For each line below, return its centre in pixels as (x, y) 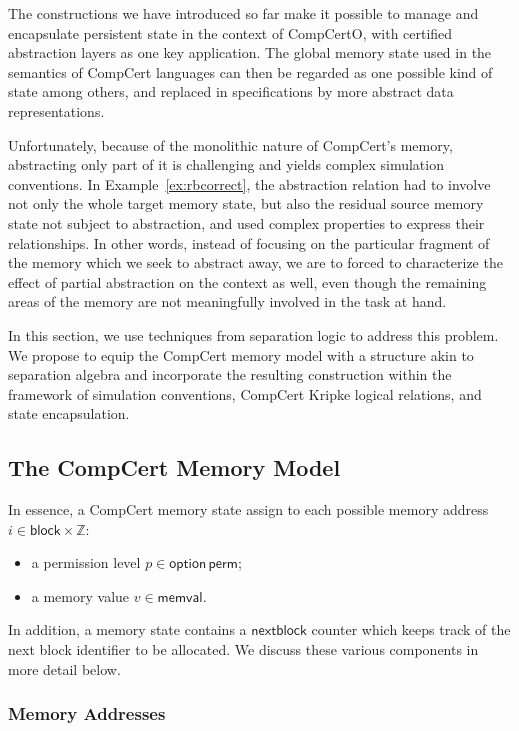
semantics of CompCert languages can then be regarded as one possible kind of (250, 71)
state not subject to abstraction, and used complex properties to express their (246, 222)
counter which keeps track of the (411, 629)
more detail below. (64, 668)
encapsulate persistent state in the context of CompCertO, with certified (230, 32)
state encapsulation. (69, 413)
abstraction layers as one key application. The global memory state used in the (250, 52)
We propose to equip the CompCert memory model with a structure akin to (241, 354)
